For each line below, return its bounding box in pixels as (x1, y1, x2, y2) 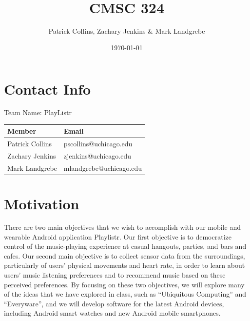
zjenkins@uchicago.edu (63, 151, 131, 161)
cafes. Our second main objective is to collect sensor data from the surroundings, (4, 250, 245, 261)
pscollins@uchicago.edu (63, 139, 133, 149)
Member (7, 126, 37, 136)
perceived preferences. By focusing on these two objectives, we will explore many (4, 279, 245, 289)
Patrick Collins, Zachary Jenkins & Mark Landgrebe (48, 26, 205, 36)
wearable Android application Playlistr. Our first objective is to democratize (4, 231, 231, 241)
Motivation (4, 194, 79, 214)
